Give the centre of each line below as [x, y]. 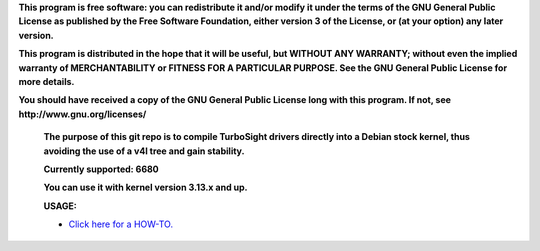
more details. [46, 81]
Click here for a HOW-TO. [121, 224]
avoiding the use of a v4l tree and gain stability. [144, 151]
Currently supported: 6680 [101, 169]
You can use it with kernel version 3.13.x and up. [145, 187]
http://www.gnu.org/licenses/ [82, 114]
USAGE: [60, 206]
